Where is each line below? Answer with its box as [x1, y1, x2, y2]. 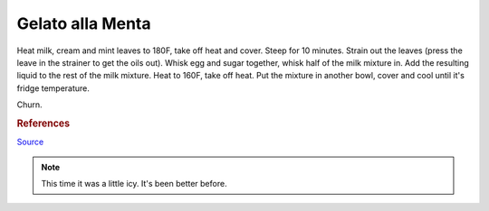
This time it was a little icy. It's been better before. [41, 178, 227, 188]
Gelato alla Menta [16, 14, 151, 33]
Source [16, 136, 44, 148]
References [16, 117, 71, 130]
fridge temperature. [16, 82, 91, 94]
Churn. [16, 99, 43, 110]
